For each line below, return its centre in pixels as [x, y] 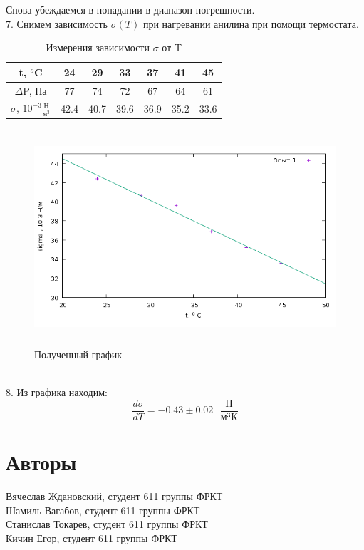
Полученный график [78, 354]
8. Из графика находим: [57, 392]
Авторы [41, 462]
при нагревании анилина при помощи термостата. [251, 23]
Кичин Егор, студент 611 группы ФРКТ [92, 538]
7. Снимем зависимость [57, 23]
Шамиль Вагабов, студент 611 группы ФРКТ [103, 510]
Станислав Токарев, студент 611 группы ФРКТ [107, 524]
